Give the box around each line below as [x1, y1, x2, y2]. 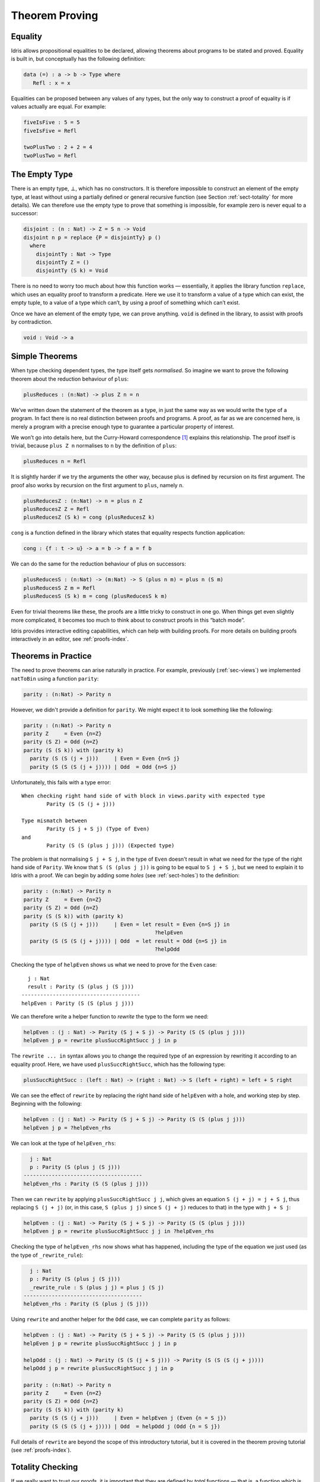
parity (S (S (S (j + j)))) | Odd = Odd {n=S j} [30, 764, 177, 770]
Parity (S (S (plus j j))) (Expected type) [46, 842, 175, 849]
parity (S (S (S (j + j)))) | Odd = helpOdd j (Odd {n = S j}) [30, 1423, 220, 1430]
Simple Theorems [11, 352, 78, 362]
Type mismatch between [21, 817, 88, 824]
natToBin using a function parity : [11, 675, 99, 682]
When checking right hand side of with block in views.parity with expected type [21, 792, 265, 799]
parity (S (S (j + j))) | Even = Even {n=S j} [30, 755, 180, 762]
